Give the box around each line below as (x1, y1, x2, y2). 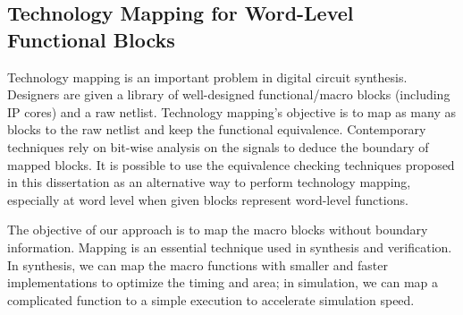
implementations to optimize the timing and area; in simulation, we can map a (7, 273, 439, 292)
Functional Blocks (7, 25, 175, 53)
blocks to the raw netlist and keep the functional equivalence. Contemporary (7, 120, 426, 139)
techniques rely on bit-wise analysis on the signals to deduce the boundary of (7, 137, 429, 156)
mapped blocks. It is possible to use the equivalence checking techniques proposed (7, 155, 455, 174)
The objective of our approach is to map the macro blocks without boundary (7, 220, 428, 239)
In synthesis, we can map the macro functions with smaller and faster (7, 255, 388, 274)
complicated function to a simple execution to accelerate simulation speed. (7, 290, 415, 309)
